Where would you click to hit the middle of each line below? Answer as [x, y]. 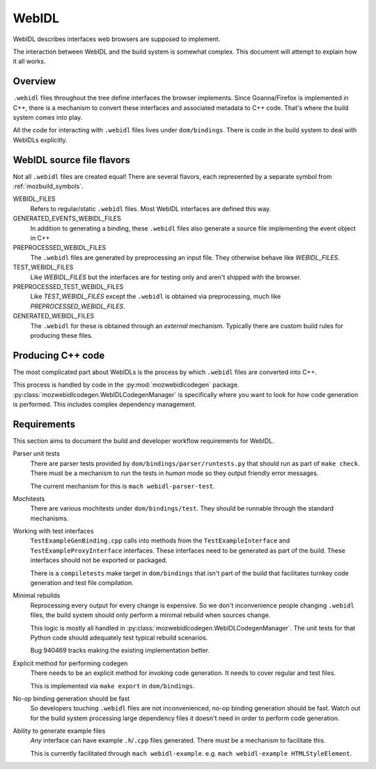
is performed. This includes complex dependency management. [104, 405]
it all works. [29, 61]
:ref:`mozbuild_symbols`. [48, 186]
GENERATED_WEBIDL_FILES [54, 316]
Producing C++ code [59, 355]
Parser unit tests [37, 453]
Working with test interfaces [53, 531]
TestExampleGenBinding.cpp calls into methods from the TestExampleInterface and [160, 541]
